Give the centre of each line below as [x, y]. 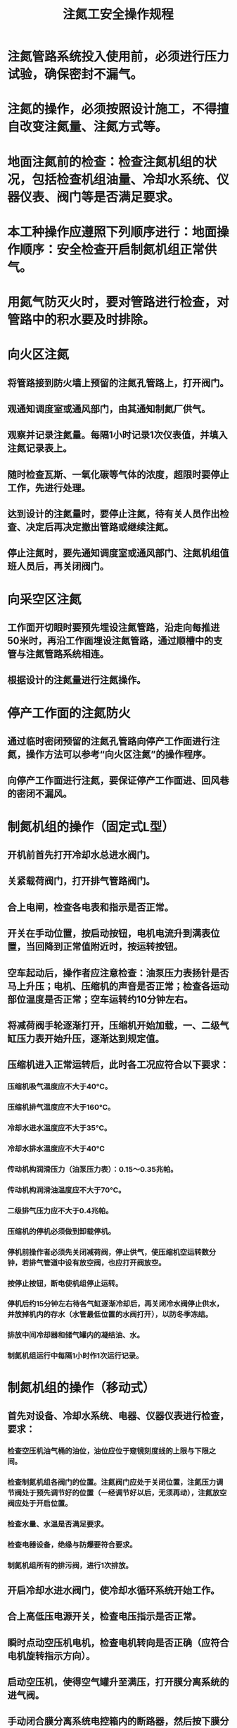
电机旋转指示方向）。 [51, 1656]
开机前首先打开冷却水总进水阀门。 [81, 855]
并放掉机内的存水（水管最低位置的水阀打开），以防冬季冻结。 [110, 1314]
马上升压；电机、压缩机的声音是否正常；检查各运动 [118, 986]
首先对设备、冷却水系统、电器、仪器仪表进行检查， [118, 1415]
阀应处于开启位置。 [40, 1503]
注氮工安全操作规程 [118, 14]
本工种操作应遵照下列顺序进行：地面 [112, 232]
